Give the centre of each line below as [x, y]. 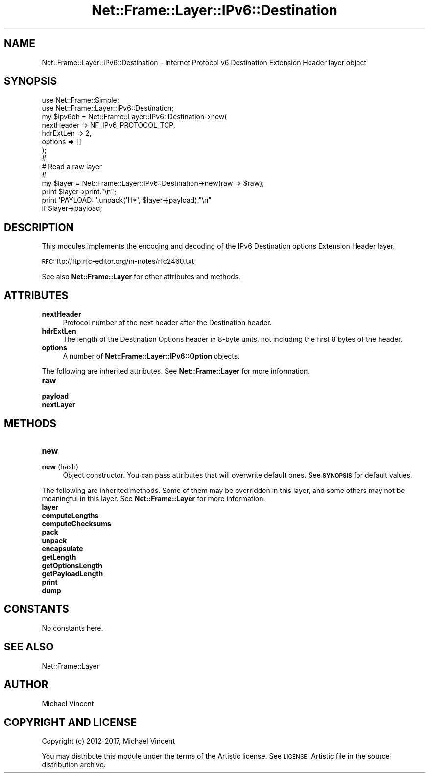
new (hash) [60, 466]
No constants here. [72, 628]
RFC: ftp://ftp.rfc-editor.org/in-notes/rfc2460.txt [118, 261]
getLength [59, 557]
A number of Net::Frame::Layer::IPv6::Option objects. [151, 356]
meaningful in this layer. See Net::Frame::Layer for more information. [154, 498]
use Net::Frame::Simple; [80, 100]
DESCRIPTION [39, 227]
